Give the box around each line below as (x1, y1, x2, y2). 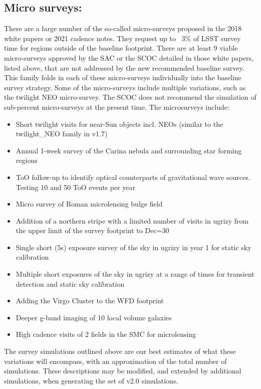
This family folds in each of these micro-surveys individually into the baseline (4, 72, 241, 83)
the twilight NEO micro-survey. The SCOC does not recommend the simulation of (4, 92, 256, 102)
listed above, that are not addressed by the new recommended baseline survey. (4, 62, 244, 73)
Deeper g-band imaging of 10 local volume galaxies (16, 312, 172, 322)
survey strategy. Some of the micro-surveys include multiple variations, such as (4, 82, 246, 92)
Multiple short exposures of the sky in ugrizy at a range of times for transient (16, 269, 254, 279)
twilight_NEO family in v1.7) (16, 128, 108, 139)
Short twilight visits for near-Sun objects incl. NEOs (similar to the (16, 118, 223, 129)
